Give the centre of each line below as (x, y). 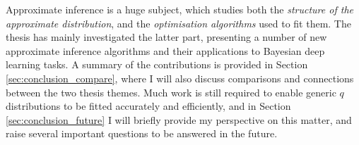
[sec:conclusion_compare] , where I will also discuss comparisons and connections (180, 78)
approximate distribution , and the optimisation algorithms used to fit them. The (178, 23)
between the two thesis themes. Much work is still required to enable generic (171, 92)
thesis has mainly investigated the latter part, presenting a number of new (166, 37)
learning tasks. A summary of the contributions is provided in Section (157, 64)
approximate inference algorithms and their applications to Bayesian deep (165, 50)
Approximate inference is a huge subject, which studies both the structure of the (179, 9)
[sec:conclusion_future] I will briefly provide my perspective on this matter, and (179, 119)
